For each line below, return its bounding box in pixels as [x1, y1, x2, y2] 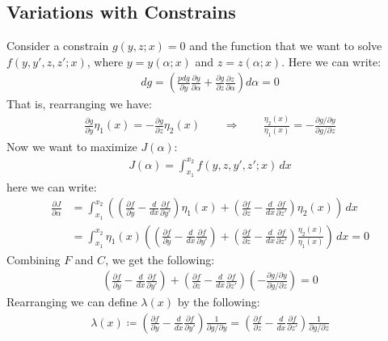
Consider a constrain [6, 37, 109, 54]
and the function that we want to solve [189, 37, 382, 54]
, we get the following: [105, 250, 215, 267]
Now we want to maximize [6, 138, 137, 155]
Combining [6, 250, 61, 267]
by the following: [177, 293, 260, 310]
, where [86, 53, 124, 69]
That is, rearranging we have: [6, 95, 152, 112]
